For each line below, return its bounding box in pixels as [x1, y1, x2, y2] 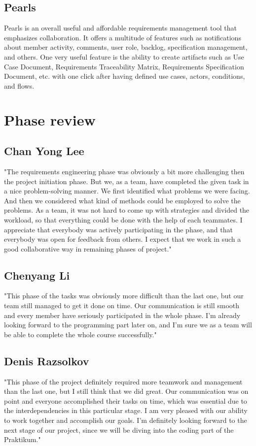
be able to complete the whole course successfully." [4, 329, 157, 339]
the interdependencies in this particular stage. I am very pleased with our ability [4, 405, 248, 415]
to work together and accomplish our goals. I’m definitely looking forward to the [4, 415, 247, 425]
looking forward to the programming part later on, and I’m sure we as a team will [4, 319, 252, 330]
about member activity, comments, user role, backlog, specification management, [4, 42, 248, 52]
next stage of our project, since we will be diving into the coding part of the [4, 424, 234, 435]
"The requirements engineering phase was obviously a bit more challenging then [4, 166, 245, 176]
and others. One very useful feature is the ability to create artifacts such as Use [4, 51, 244, 62]
